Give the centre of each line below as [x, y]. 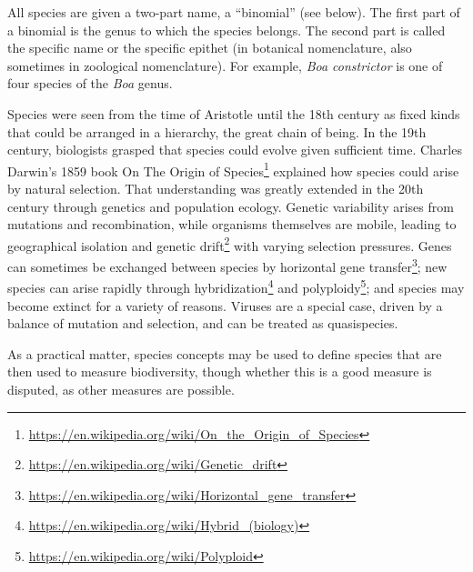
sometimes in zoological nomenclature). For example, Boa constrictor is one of [225, 65]
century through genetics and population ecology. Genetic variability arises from [231, 206]
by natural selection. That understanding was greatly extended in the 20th [216, 188]
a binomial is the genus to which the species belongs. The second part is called [226, 30]
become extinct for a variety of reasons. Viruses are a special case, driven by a [225, 305]
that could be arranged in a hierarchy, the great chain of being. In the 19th [217, 131]
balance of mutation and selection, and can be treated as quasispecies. [203, 323]
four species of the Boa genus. [90, 83]
